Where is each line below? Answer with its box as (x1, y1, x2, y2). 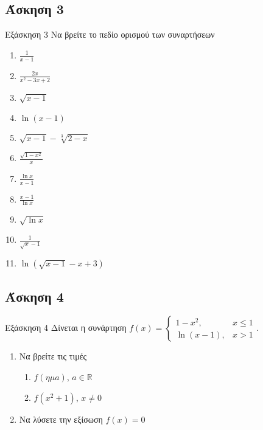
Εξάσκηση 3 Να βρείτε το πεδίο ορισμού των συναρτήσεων (5, 28, 215, 41)
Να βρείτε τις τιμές (19, 350, 87, 362)
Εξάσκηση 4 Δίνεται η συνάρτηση (5, 321, 127, 334)
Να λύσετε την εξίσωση (19, 412, 103, 425)
